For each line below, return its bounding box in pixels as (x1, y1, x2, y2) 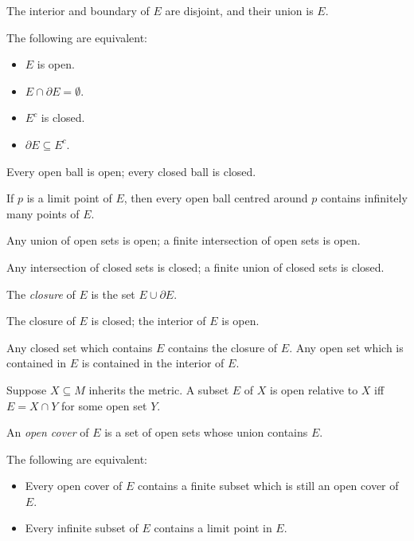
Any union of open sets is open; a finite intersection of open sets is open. (6, 232, 361, 249)
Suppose (6, 381, 47, 398)
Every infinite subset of (25, 519, 139, 536)
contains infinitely (320, 190, 408, 206)
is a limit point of (26, 190, 112, 206)
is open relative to (269, 381, 358, 398)
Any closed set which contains (6, 339, 153, 355)
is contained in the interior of (81, 355, 225, 371)
